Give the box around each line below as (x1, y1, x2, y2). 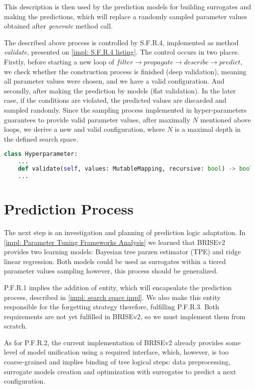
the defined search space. (4, 133, 78, 144)
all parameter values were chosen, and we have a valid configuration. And (4, 76, 225, 86)
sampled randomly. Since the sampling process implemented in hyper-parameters (4, 104, 247, 115)
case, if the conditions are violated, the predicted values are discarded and (4, 95, 227, 105)
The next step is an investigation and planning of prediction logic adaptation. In (4, 227, 246, 237)
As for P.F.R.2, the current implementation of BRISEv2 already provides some (4, 337, 241, 347)
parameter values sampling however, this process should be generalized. (4, 266, 218, 276)
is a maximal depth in (175, 124, 241, 134)
